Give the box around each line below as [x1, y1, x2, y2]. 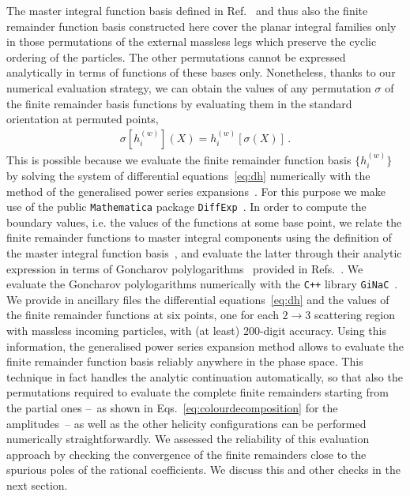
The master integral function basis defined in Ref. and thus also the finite [6, 2, 368, 18]
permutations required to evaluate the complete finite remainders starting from [6, 384, 389, 400]
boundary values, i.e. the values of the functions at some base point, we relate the [6, 213, 402, 230]
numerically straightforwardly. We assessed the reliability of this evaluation [6, 430, 370, 447]
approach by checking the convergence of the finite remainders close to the [6, 445, 367, 462]
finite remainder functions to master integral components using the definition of [6, 229, 392, 246]
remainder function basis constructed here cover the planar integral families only [6, 17, 397, 34]
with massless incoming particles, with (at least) [6, 322, 240, 339]
